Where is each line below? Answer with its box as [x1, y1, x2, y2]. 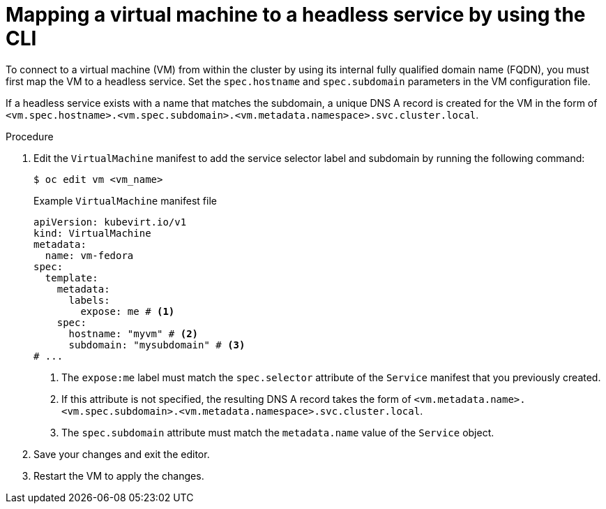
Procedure [6, 130, 54, 142]
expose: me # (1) [80, 305, 175, 317]
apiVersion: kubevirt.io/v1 [33, 216, 187, 228]
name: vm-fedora [45, 249, 134, 261]
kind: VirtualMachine [33, 227, 151, 239]
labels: [68, 294, 110, 306]
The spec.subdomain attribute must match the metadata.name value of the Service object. [61, 426, 494, 438]
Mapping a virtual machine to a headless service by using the [6, 3, 586, 27]
